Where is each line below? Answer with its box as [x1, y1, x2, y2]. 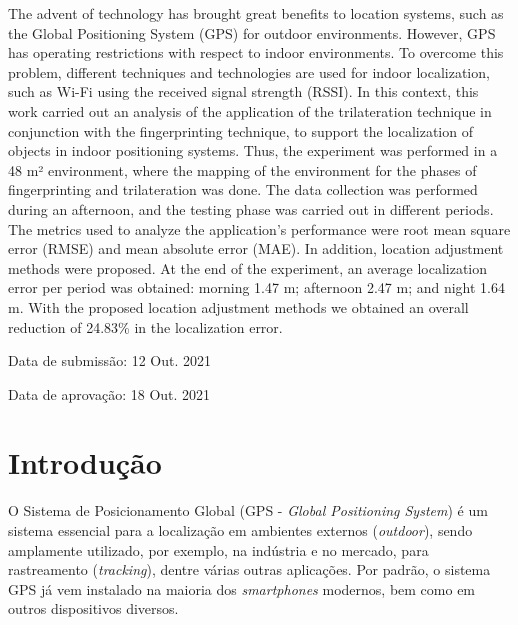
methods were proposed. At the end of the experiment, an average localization [8, 257, 488, 278]
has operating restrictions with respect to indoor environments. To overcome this [8, 42, 504, 63]
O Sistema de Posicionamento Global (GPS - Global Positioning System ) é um [8, 500, 488, 521]
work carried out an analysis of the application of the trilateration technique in [8, 100, 492, 121]
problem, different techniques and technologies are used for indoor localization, [8, 61, 490, 82]
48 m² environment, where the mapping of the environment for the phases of [8, 159, 477, 180]
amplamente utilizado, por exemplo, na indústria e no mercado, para [8, 539, 429, 560]
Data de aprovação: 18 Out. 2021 [8, 383, 211, 404]
